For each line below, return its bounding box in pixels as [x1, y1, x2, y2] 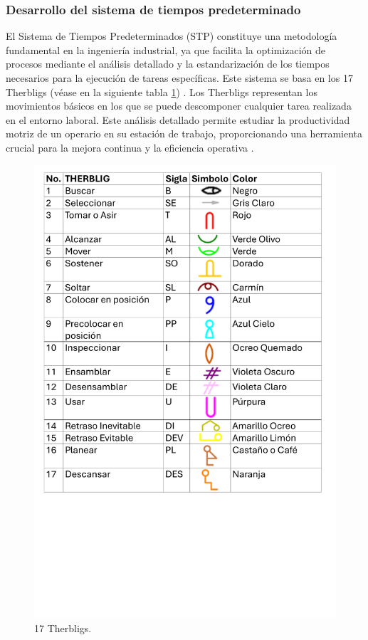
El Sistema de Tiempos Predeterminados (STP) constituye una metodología [6, 28, 337, 43]
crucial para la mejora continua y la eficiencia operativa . [6, 140, 254, 154]
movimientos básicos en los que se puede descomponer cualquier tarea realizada [6, 98, 352, 113]
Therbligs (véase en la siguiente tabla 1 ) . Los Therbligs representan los [6, 84, 317, 99]
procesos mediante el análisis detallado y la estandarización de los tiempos [6, 56, 330, 71]
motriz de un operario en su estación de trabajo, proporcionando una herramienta [6, 126, 363, 141]
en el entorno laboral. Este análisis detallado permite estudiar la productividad [6, 112, 350, 127]
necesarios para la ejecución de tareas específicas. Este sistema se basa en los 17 [6, 70, 353, 85]
